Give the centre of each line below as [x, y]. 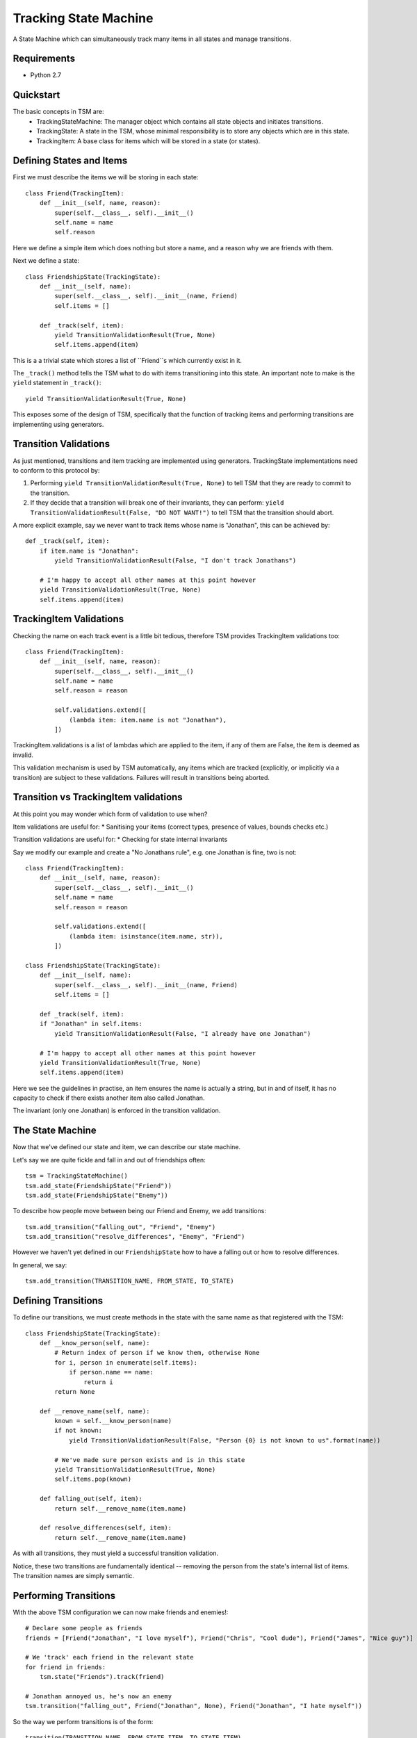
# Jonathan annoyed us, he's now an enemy [99, 1696]
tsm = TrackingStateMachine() [77, 1176]
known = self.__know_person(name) [113, 1421]
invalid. [23, 755]
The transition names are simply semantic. [74, 1575]
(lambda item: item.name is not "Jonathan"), [148, 720]
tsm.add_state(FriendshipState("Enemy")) [97, 1195]
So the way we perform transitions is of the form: [83, 1721]
